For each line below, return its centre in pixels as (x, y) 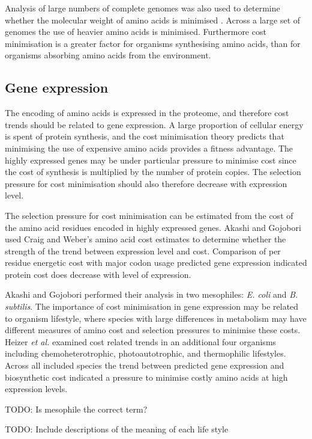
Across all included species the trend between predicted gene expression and (145, 365)
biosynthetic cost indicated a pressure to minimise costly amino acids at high (146, 377)
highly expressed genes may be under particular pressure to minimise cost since (151, 160)
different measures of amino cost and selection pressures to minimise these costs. (153, 330)
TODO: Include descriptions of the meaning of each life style (117, 429)
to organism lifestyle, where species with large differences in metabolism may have (156, 318)
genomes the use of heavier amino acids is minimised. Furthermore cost (136, 32)
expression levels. (36, 389)
